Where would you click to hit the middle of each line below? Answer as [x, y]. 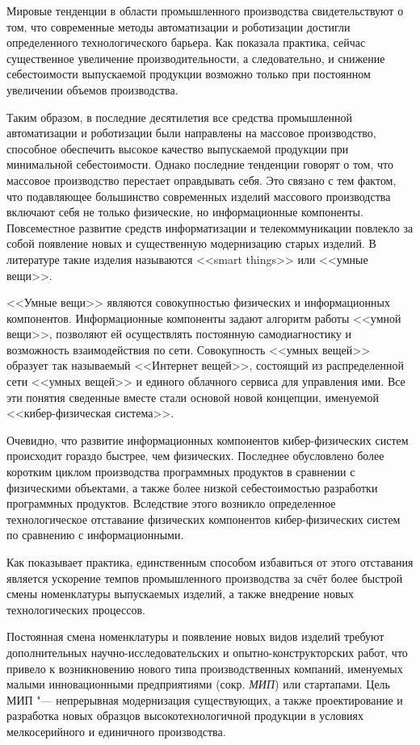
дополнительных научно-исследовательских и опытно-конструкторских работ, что [207, 652]
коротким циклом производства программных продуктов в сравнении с [181, 472]
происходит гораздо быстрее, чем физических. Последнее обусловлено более [195, 456]
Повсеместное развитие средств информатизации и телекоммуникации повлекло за [210, 227]
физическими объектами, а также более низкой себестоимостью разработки [192, 487]
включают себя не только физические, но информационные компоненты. [185, 212]
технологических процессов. [76, 609]
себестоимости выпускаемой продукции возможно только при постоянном [189, 74]
